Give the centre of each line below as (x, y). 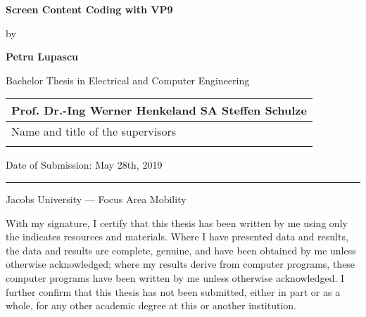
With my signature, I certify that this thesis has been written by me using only (177, 222)
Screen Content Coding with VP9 (89, 9)
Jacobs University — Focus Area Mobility (96, 199)
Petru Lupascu (42, 57)
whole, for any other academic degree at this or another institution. (151, 305)
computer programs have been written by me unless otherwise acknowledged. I (175, 277)
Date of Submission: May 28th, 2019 (84, 165)
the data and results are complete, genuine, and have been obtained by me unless (181, 250)
